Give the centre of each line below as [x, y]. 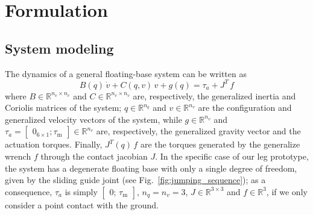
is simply [81, 191]
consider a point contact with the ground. [82, 204]
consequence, [29, 191]
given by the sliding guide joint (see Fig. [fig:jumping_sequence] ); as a [135, 180]
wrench [18, 156]
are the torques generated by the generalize [220, 144]
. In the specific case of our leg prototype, [232, 156]
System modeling [59, 48]
